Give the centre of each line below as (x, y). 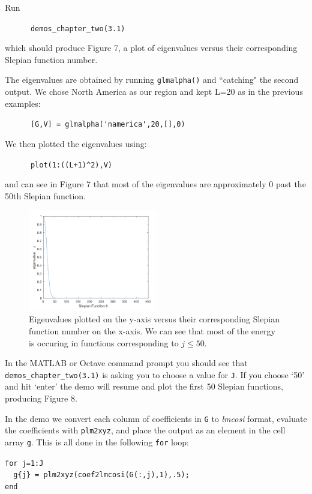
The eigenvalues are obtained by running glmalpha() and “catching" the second (152, 80)
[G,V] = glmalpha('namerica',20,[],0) (108, 125)
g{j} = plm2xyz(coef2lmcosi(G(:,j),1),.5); (101, 475)
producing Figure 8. (41, 398)
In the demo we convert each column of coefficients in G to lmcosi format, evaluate (156, 418)
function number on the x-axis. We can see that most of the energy (152, 331)
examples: (23, 103)
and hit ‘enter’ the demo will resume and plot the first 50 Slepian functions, (144, 386)
